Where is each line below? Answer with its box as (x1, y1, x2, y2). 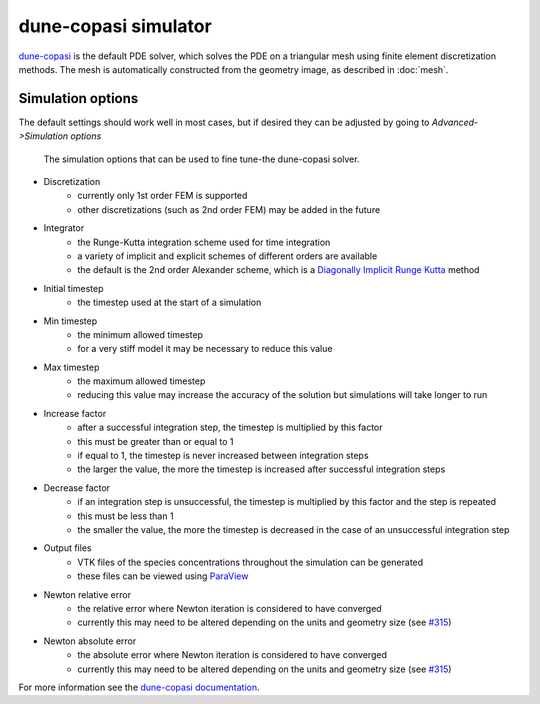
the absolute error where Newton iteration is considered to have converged (77, 649, 387, 661)
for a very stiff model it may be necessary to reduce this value (77, 343, 333, 355)
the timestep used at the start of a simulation (77, 296, 262, 309)
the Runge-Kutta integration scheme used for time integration (77, 236, 331, 248)
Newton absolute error (43, 635, 137, 647)
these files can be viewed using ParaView (77, 570, 249, 582)
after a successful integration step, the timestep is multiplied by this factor (77, 421, 383, 434)
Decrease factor (43, 481, 110, 494)
